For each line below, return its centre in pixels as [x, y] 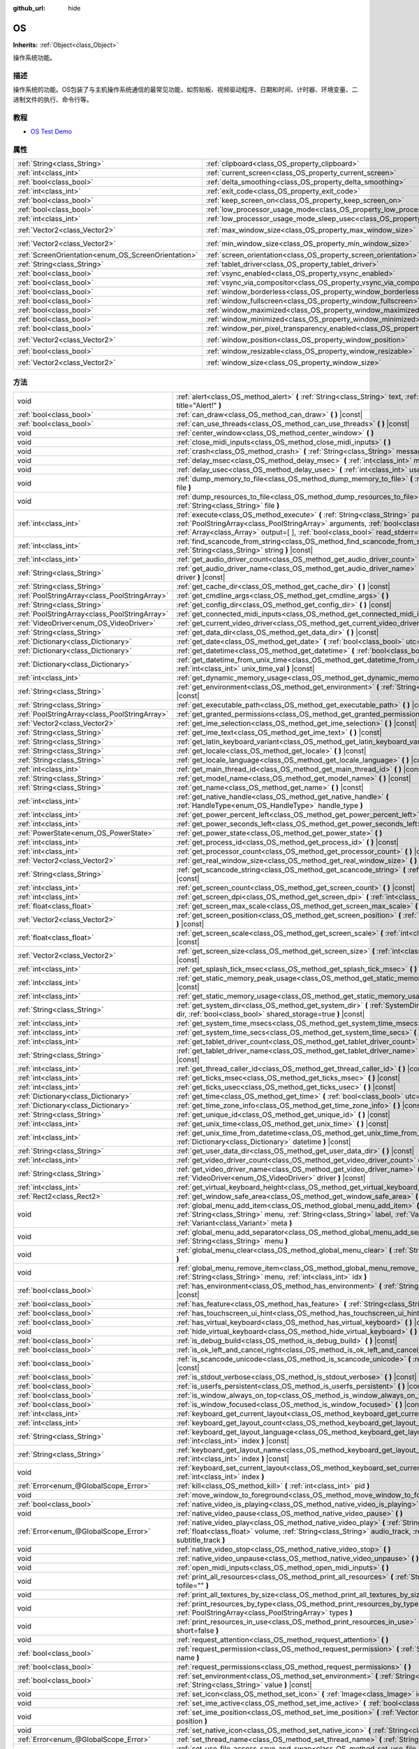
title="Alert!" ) [199, 405]
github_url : [29, 8]
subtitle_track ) [201, 1540]
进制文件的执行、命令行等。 [53, 99]
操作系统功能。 [34, 58]
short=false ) [198, 1630]
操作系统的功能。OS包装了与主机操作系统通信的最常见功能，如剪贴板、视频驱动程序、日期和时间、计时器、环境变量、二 [185, 90]
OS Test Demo [51, 131]
